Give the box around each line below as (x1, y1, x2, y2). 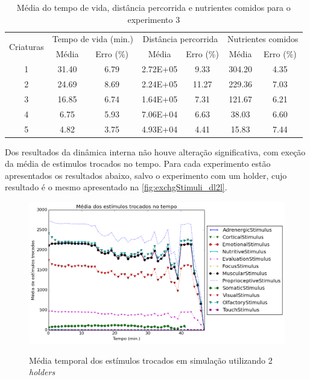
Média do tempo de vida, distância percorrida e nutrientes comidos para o (16, 1, 291, 13)
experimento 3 (127, 13, 180, 25)
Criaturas (9, 40, 44, 52)
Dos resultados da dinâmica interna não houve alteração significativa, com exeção (5, 145, 306, 158)
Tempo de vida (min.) (52, 33, 133, 45)
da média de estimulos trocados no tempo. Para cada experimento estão (5, 157, 271, 170)
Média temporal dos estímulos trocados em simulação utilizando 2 (29, 354, 273, 366)
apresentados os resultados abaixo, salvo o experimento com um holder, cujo (5, 169, 287, 181)
